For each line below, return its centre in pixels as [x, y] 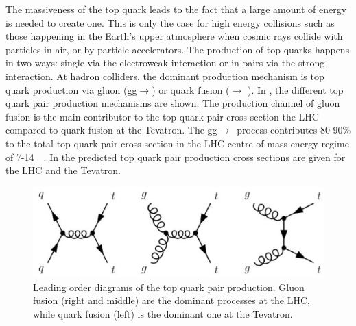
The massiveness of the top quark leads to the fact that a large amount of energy [176, 9]
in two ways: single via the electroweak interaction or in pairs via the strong [165, 63]
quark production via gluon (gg [71, 89]
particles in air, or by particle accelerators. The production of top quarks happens [178, 49]
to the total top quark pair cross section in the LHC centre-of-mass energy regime [177, 143]
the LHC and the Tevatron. [63, 170]
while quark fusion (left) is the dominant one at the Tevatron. [163, 313]
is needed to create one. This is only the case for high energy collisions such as [170, 22]
